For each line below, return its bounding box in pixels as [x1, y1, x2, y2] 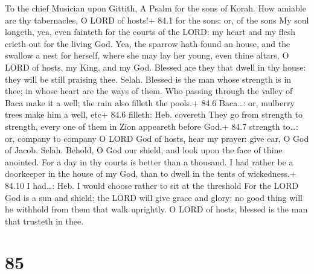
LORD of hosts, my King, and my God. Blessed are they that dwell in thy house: [5, 60, 306, 73]
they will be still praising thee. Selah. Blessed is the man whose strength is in [5, 72, 292, 85]
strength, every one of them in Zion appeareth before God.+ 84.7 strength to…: [5, 119, 298, 132]
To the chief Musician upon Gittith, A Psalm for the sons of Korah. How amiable [5, 2, 306, 14]
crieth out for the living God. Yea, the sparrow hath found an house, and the [5, 37, 290, 49]
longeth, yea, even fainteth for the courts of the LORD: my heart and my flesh [5, 25, 296, 38]
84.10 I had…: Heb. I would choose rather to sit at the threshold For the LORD [5, 179, 299, 191]
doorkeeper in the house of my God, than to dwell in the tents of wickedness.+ [5, 167, 296, 180]
